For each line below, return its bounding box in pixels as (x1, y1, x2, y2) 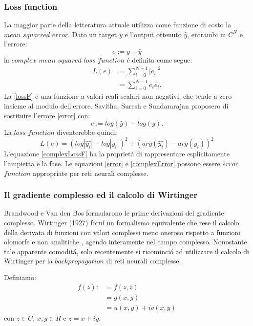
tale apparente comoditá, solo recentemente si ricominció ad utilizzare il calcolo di (4, 246, 249, 256)
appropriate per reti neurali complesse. (33, 168, 148, 178)
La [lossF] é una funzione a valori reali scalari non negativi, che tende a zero (4, 91, 232, 101)
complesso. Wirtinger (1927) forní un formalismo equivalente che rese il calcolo (4, 217, 239, 227)
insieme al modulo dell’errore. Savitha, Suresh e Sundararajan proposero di (4, 101, 229, 111)
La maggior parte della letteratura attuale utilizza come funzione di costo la (4, 20, 232, 30)
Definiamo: (4, 272, 36, 282)
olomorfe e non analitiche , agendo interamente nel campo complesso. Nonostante (4, 237, 247, 247)
